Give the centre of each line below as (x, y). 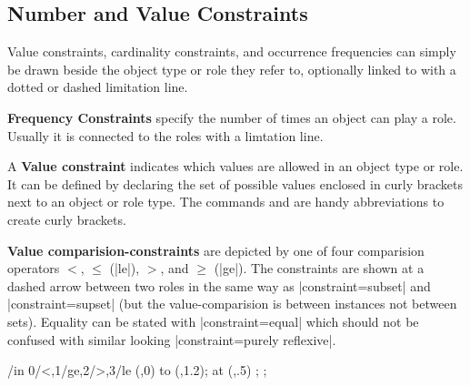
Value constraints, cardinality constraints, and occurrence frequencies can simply (232, 51)
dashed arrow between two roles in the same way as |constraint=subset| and (219, 285)
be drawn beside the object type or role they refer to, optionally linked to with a (232, 69)
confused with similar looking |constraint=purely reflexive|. (172, 339)
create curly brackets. (67, 219)
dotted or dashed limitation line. (98, 87)
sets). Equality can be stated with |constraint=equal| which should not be (213, 321)
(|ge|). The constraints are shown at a (319, 268)
